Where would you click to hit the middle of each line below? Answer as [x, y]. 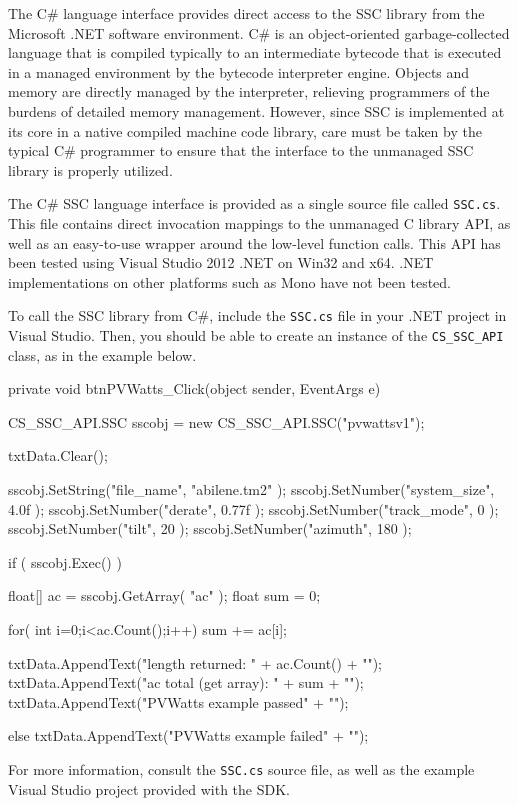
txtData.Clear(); [58, 455]
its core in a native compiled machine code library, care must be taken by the [245, 130]
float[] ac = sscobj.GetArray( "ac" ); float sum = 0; [164, 595]
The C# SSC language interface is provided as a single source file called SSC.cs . [254, 203]
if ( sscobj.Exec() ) [65, 561]
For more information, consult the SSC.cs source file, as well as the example [241, 769]
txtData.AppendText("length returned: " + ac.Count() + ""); [195, 662]
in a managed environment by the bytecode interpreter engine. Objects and [239, 71]
